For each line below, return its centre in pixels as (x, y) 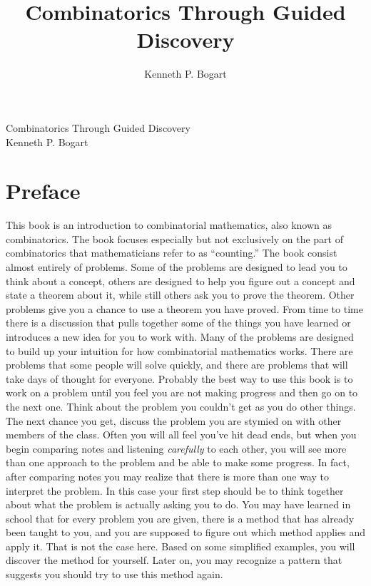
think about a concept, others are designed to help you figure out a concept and (181, 281)
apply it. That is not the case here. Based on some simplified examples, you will (181, 546)
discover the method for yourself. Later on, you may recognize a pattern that (174, 560)
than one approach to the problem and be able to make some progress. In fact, (178, 462)
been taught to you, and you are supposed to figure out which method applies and (185, 532)
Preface (43, 191)
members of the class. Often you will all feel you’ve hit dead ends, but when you (181, 435)
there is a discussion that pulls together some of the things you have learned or (178, 323)
